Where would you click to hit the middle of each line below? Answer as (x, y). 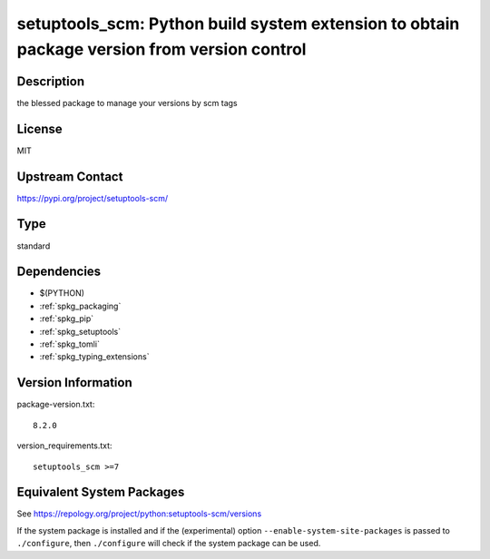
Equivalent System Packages (101, 492)
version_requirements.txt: (64, 446)
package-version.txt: (56, 405)
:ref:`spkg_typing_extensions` (94, 357)
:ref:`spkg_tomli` (69, 344)
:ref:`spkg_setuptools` (80, 331)
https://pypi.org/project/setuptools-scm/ (93, 198)
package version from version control (162, 49)
